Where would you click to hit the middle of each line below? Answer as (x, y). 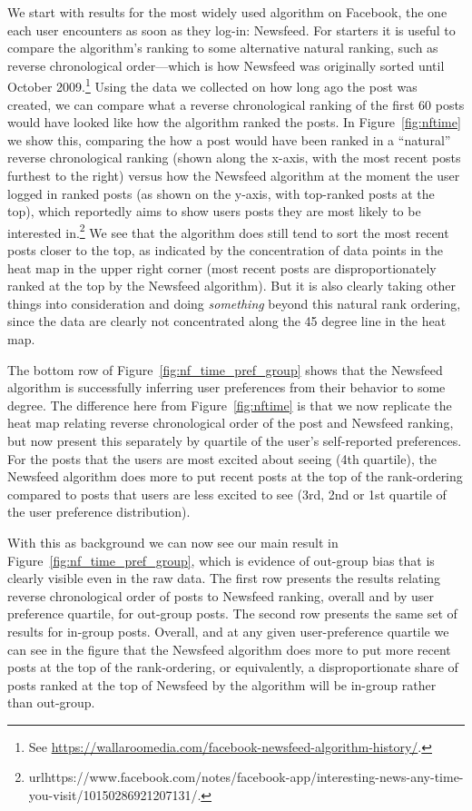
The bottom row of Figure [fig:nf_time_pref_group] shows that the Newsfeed (225, 369)
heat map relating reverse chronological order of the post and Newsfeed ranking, (231, 423)
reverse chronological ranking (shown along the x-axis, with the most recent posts (234, 158)
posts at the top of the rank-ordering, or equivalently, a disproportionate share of (233, 667)
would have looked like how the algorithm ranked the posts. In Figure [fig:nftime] (234, 122)
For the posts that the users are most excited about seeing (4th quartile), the (222, 458)
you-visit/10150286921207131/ (113, 795)
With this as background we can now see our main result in (173, 542)
